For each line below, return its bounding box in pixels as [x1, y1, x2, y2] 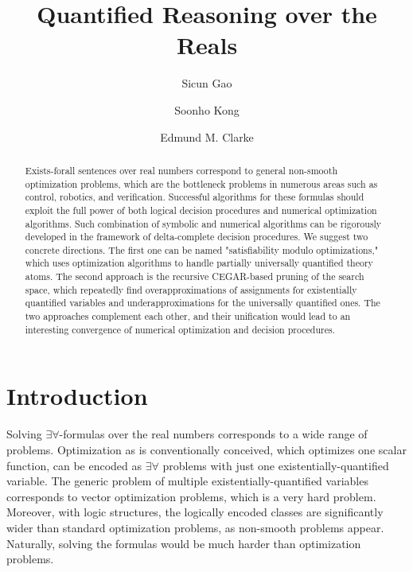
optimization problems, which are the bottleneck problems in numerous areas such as [25, 177, 378, 190]
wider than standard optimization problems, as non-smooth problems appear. [6, 519, 384, 535]
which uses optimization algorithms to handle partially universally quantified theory [25, 256, 373, 270]
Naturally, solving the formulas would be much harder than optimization [6, 535, 361, 551]
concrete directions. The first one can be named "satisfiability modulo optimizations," [25, 243, 379, 256]
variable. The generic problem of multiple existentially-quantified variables [6, 473, 368, 489]
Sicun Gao [181, 75, 232, 91]
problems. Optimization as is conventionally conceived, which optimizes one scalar [6, 441, 407, 457]
